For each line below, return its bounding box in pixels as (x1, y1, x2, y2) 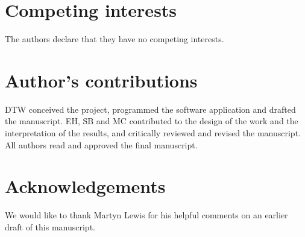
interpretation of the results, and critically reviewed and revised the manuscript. (5, 127, 301, 139)
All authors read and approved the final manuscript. (5, 138, 198, 151)
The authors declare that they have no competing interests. (5, 33, 224, 45)
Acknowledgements (5, 174, 166, 198)
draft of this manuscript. (5, 220, 95, 233)
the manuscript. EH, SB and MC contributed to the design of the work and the (5, 115, 298, 127)
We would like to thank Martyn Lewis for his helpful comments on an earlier (5, 209, 288, 221)
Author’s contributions (5, 68, 198, 92)
